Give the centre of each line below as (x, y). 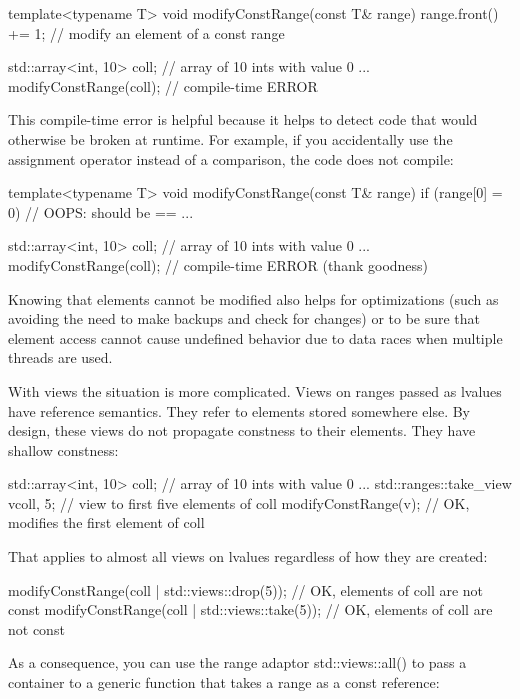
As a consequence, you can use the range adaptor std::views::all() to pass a (237, 662)
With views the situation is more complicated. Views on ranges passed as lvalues (255, 390)
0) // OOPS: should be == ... (101, 211)
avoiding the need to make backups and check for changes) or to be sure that (244, 318)
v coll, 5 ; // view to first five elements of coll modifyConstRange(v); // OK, (239, 502)
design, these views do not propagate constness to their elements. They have (242, 430)
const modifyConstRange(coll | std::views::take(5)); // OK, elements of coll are (250, 609)
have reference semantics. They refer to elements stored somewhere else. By (239, 410)
